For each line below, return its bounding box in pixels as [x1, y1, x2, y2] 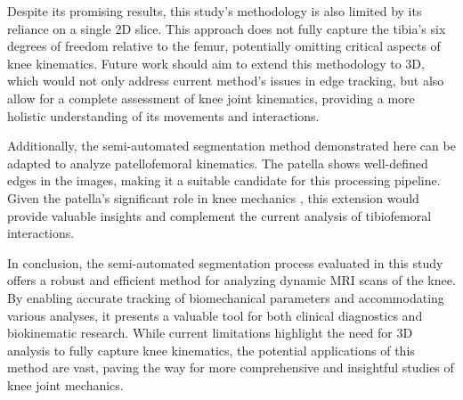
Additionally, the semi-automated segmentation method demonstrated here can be [7, 136, 456, 155]
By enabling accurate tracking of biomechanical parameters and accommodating [7, 288, 444, 306]
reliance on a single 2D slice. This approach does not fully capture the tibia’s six [7, 19, 446, 37]
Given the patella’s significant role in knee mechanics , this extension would [7, 188, 419, 207]
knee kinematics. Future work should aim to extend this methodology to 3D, [7, 53, 425, 72]
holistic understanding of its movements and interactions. [7, 106, 320, 125]
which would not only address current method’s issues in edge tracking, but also [7, 71, 444, 90]
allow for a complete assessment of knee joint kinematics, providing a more [7, 88, 415, 107]
